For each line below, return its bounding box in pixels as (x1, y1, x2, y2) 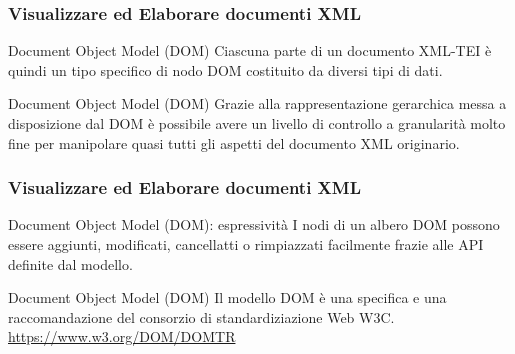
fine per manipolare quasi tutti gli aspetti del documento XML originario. (8, 132, 460, 153)
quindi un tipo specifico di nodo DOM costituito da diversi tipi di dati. (8, 59, 443, 80)
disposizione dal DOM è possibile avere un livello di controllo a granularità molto (8, 113, 506, 133)
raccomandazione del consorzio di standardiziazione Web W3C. (8, 306, 395, 327)
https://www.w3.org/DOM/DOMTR (8, 326, 236, 347)
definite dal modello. (8, 253, 133, 274)
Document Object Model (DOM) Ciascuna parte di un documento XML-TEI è (8, 40, 492, 61)
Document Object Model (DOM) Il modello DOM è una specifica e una (8, 287, 447, 308)
